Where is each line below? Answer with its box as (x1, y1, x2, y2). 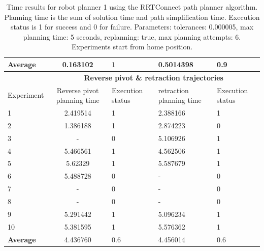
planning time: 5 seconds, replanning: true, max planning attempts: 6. (23, 31, 241, 42)
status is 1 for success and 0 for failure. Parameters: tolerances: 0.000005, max (10, 21, 254, 32)
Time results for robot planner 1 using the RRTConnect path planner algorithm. (6, 2, 258, 12)
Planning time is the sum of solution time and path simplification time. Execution (4, 11, 260, 22)
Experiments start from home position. (71, 41, 193, 52)
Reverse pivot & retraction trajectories (84, 72, 223, 82)
